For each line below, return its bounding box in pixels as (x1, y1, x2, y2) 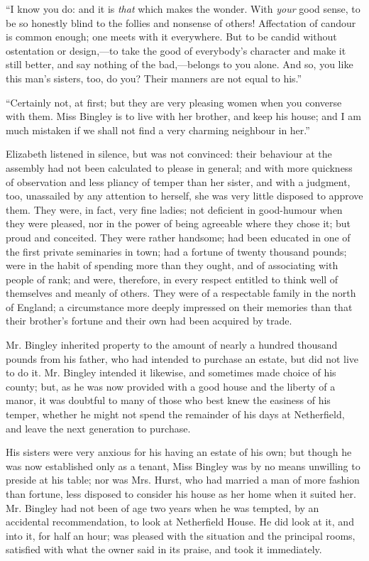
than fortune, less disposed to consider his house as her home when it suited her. (6, 486, 356, 501)
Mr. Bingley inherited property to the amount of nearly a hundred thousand (6, 337, 338, 352)
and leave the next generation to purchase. (6, 420, 191, 435)
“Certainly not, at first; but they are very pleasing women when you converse (6, 94, 342, 109)
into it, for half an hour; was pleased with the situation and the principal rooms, (6, 528, 356, 543)
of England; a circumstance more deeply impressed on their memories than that (6, 299, 353, 314)
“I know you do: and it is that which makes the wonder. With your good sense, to (6, 1, 360, 16)
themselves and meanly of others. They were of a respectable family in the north (6, 285, 356, 300)
